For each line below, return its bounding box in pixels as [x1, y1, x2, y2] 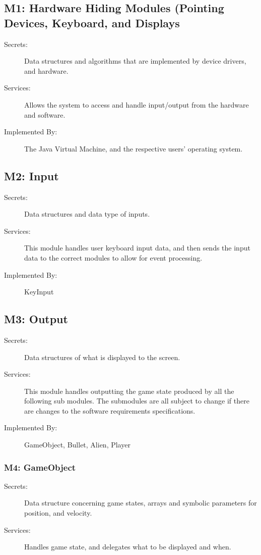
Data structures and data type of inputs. [24, 209, 150, 219]
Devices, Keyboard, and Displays [4, 15, 180, 30]
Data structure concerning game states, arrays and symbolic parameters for [24, 497, 257, 508]
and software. [24, 109, 66, 120]
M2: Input [4, 168, 59, 183]
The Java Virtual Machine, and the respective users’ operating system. [24, 143, 243, 154]
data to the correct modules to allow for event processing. [24, 252, 203, 263]
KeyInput [24, 286, 54, 297]
